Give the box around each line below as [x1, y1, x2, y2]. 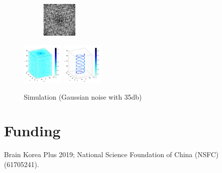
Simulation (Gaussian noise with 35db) [24, 91, 142, 102]
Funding [4, 120, 61, 141]
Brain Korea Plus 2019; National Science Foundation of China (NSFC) [4, 149, 219, 160]
